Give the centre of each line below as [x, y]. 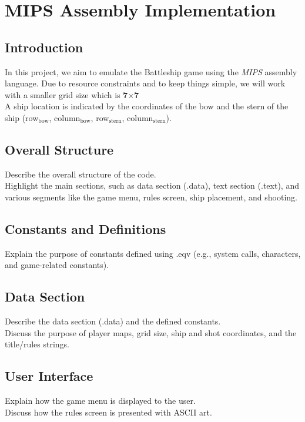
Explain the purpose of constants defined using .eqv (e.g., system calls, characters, [153, 253]
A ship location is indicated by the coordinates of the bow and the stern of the [147, 106]
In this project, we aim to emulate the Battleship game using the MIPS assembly [151, 71]
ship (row [22, 117]
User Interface [49, 376]
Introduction [44, 47]
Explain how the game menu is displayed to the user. [100, 401]
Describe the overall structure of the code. [81, 174]
